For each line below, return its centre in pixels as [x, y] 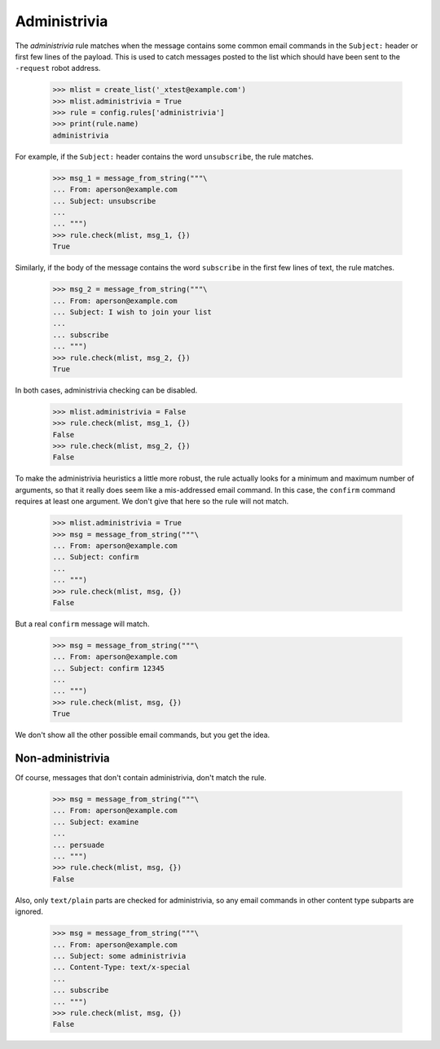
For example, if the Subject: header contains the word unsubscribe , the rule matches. [164, 156]
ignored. [29, 911]
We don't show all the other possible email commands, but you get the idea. [143, 735]
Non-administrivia [62, 759]
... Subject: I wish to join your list [132, 312]
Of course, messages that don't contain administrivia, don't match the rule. [141, 778]
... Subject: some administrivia [119, 956]
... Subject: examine [96, 822]
